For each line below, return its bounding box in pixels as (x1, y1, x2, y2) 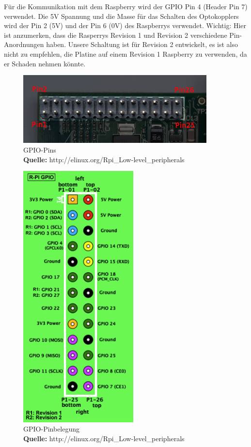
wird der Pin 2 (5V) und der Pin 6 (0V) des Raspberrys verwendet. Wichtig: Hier (4, 20, 247, 31)
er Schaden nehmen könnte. (4, 58, 86, 68)
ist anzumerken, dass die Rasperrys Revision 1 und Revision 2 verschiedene (4, 30, 227, 40)
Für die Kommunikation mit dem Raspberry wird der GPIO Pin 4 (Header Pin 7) (4, 1, 248, 11)
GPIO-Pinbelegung (23, 424, 80, 434)
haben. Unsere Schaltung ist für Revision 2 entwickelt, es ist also (46, 39, 238, 49)
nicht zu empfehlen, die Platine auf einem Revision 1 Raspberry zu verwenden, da (4, 48, 247, 59)
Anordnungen (4, 39, 44, 49)
